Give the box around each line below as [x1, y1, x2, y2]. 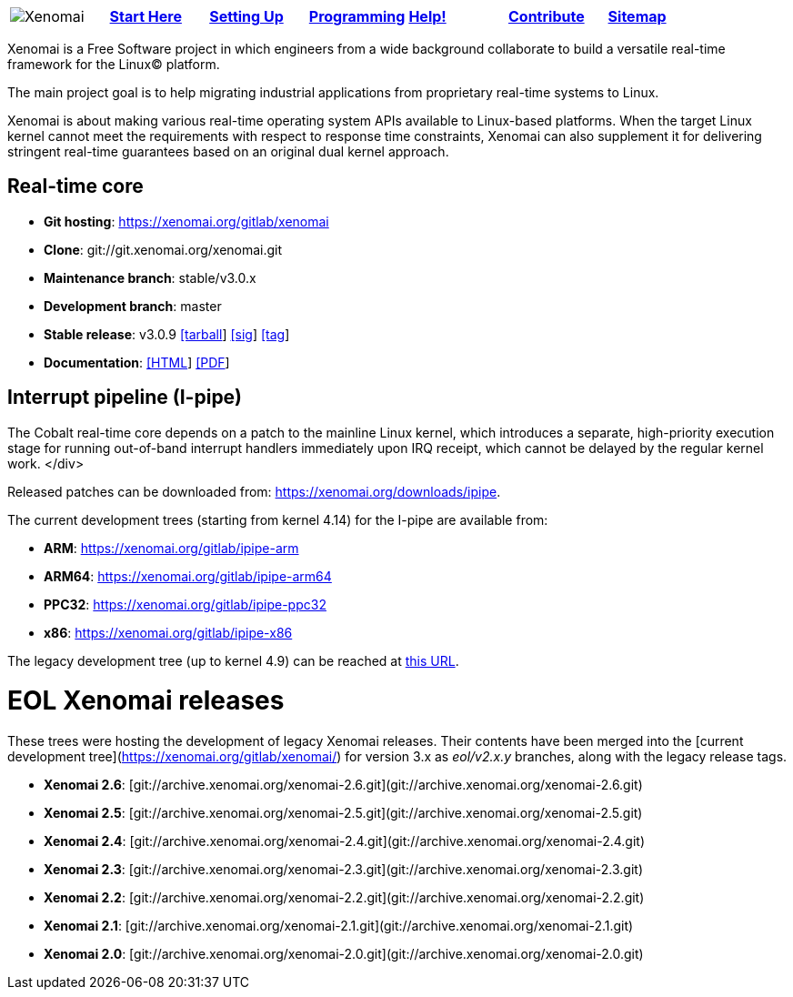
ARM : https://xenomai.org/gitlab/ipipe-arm [44, 539, 299, 556]
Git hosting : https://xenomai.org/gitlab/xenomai [44, 213, 329, 229]
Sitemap [607, 7, 667, 25]
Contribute [507, 7, 585, 25]
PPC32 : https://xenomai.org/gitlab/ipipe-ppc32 [44, 596, 326, 612]
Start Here [109, 7, 182, 25]
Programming [308, 7, 406, 25]
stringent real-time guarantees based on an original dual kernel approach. [7, 144, 449, 159]
